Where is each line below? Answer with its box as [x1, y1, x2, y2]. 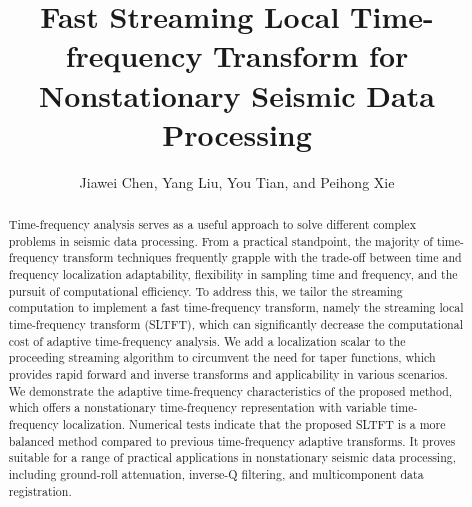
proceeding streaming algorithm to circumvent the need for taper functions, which [8, 349, 436, 366]
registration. [8, 482, 72, 499]
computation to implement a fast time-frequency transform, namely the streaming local [8, 299, 464, 316]
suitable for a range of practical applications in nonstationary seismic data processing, [8, 449, 457, 466]
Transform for [213, 35, 409, 76]
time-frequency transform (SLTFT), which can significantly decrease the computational [8, 316, 463, 333]
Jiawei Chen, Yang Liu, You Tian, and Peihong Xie [79, 171, 395, 192]
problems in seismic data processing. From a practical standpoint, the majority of [8, 232, 433, 249]
